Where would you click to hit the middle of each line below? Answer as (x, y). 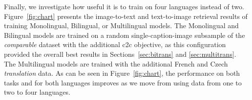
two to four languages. (37, 92)
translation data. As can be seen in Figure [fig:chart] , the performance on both (122, 73)
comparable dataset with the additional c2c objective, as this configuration (115, 44)
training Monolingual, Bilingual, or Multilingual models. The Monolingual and (121, 25)
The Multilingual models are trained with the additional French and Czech (116, 63)
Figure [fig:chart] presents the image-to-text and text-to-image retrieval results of (126, 16)
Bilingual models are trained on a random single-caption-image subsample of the (125, 35)
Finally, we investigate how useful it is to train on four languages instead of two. (124, 6)
